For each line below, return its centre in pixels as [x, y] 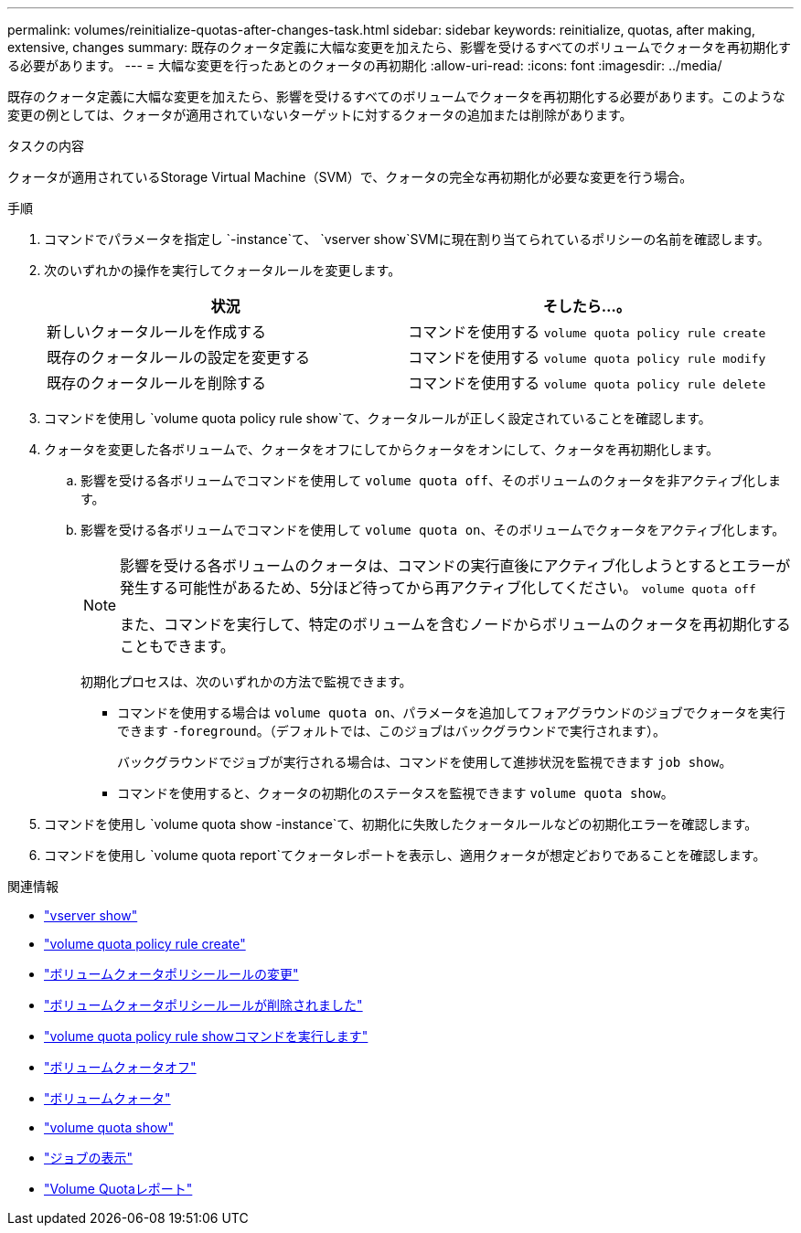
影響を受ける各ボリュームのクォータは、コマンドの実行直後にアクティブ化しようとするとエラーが [455, 566]
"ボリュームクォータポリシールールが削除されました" [203, 1005]
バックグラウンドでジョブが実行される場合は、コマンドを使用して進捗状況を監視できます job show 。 [425, 762]
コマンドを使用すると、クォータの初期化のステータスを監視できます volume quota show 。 [395, 793]
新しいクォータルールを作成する [157, 332]
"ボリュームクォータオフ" [120, 1067]
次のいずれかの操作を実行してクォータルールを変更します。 [223, 270]
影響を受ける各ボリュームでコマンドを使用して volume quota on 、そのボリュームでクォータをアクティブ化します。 [433, 530]
